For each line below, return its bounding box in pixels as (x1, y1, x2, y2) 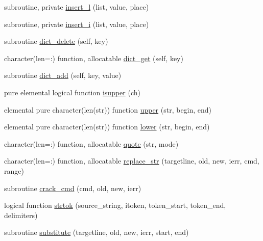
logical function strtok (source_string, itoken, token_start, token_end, (4, 200, 226, 210)
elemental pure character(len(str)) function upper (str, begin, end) (4, 104, 212, 115)
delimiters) (4, 209, 38, 220)
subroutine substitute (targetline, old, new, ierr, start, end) (4, 227, 189, 237)
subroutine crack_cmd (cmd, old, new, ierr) (4, 182, 141, 193)
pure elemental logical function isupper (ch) (4, 87, 140, 97)
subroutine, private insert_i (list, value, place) (4, 18, 149, 29)
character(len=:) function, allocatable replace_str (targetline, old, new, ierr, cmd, (4, 155, 259, 166)
